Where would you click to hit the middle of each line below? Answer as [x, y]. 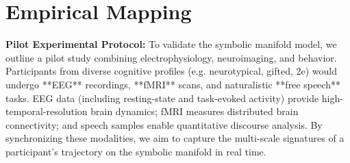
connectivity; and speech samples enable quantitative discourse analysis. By [164, 124]
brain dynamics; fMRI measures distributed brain [195, 111]
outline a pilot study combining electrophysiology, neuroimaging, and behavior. [171, 57]
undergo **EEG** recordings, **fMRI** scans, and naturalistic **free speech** [173, 84]
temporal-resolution [47, 111]
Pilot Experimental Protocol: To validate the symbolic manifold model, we [171, 44]
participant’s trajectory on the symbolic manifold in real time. [136, 151]
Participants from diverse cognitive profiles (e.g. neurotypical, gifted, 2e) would [172, 71]
